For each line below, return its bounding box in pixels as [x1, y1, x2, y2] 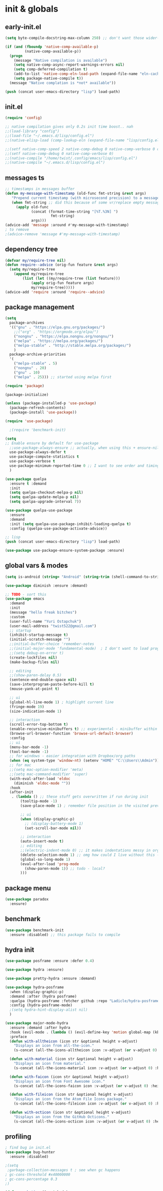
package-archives [9, 321, 45, 325]
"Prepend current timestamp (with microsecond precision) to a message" [11, 195, 162, 200]
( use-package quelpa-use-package [5, 508, 73, 513]
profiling [5, 1133, 32, 1141]
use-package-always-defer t [9, 450, 66, 455]
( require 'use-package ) [5, 419, 53, 424]
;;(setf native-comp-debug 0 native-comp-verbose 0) [5, 151, 114, 156]
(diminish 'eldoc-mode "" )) [14, 781, 70, 785]
